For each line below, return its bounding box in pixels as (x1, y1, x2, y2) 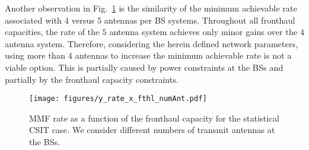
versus (71, 13, 95, 26)
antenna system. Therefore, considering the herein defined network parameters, (5, 37, 298, 50)
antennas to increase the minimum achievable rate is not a (75, 49, 292, 62)
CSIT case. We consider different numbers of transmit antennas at (29, 123, 275, 136)
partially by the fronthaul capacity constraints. (5, 73, 179, 85)
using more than (5, 49, 65, 62)
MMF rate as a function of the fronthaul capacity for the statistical (29, 111, 279, 124)
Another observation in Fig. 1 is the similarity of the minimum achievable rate (5, 2, 297, 14)
